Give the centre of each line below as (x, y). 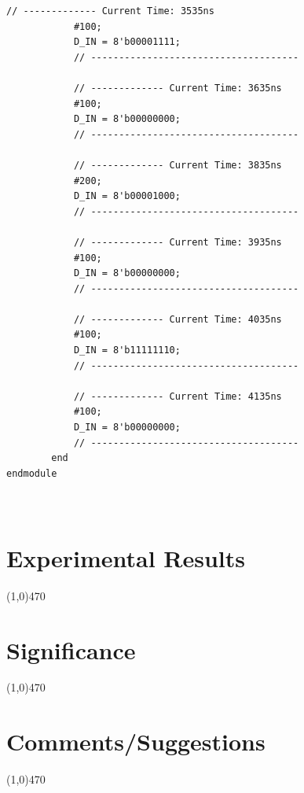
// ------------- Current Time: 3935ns (178, 242)
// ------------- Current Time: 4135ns (178, 396)
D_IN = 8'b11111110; (127, 350)
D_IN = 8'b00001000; (127, 196)
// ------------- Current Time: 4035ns (178, 319)
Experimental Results (126, 557)
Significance (71, 649)
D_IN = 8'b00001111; (127, 42)
